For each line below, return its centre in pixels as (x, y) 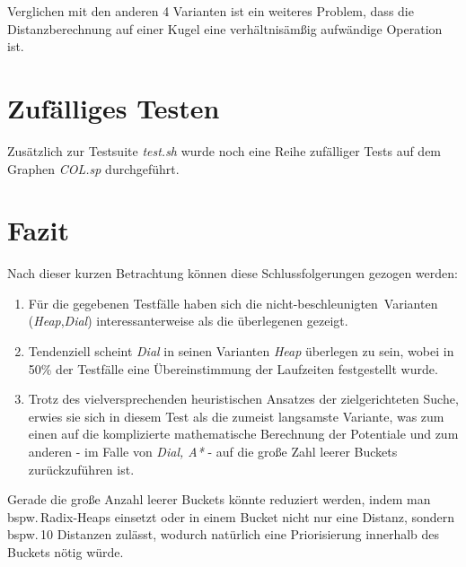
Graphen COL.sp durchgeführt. (93, 168)
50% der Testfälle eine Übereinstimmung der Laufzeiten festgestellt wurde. (233, 368)
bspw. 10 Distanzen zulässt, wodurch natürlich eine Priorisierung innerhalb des (224, 534)
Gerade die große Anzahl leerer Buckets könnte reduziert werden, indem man (219, 499)
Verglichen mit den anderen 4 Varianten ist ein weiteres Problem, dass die (211, 11)
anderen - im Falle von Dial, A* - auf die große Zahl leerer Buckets (213, 451)
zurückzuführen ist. (81, 469)
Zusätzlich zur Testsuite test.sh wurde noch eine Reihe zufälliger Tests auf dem (224, 150)
